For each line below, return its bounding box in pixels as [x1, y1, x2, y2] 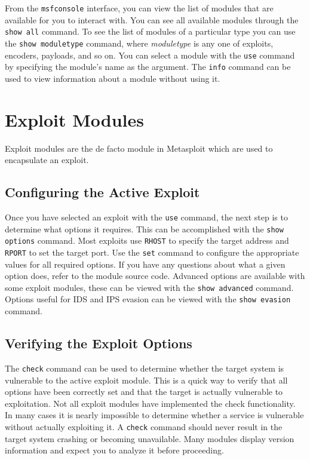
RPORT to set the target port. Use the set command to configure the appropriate [5, 246, 299, 258]
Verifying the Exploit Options [5, 334, 192, 352]
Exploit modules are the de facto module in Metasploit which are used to [5, 142, 273, 154]
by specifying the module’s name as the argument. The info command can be [5, 60, 291, 73]
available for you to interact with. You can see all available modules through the [5, 13, 299, 26]
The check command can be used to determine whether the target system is [5, 361, 284, 374]
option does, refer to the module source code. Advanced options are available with [5, 269, 305, 282]
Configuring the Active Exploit [5, 183, 200, 201]
